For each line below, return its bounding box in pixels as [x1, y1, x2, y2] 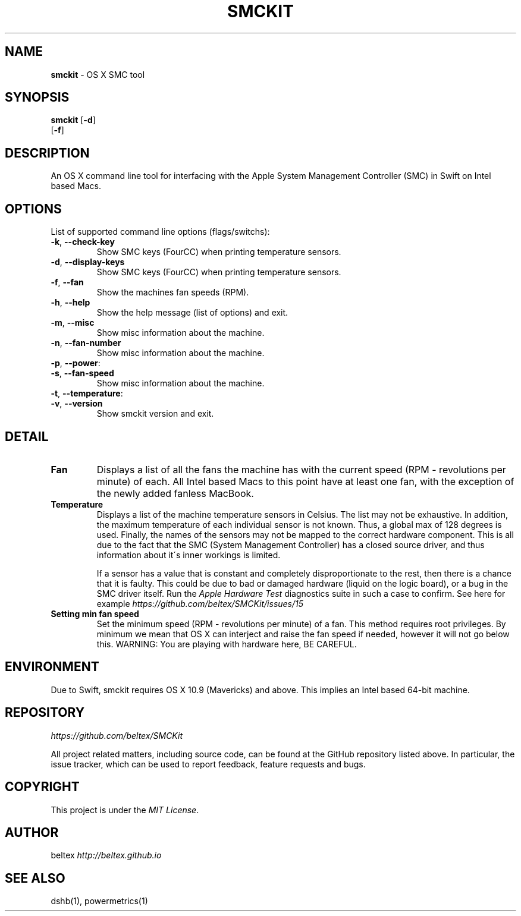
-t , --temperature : [51, 388, 123, 399]
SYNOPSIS [5, 90, 70, 105]
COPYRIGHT [5, 779, 80, 795]
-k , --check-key [51, 237, 115, 247]
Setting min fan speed [51, 608, 139, 619]
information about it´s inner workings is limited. [96, 549, 281, 560]
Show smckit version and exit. [96, 408, 214, 419]
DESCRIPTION [5, 145, 90, 160]
